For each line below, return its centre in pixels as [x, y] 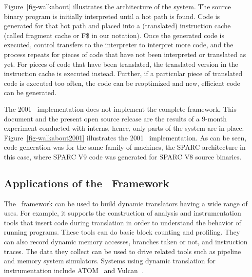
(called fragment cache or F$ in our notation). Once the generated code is [114, 35]
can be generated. [30, 92]
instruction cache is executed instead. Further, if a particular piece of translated [123, 73]
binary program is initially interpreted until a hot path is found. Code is [112, 16]
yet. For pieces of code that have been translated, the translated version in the [121, 64]
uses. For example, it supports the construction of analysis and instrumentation [123, 213]
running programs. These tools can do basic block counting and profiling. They [122, 232]
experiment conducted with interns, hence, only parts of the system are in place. [124, 128]
